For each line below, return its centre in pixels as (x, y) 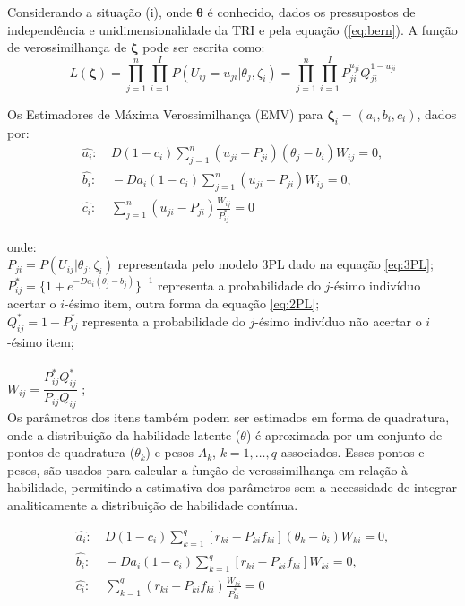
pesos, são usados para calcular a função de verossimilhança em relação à (208, 469)
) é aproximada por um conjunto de (344, 434)
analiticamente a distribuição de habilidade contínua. (153, 504)
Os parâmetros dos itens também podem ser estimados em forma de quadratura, (228, 416)
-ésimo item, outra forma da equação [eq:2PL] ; (192, 303)
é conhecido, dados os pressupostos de (311, 12)
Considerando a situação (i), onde (100, 12)
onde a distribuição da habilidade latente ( (124, 434)
